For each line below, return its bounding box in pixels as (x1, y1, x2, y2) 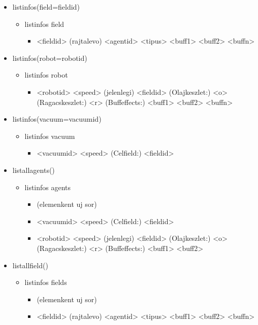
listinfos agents (24, 182, 71, 192)
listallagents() (12, 164, 55, 175)
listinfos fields (24, 277, 67, 287)
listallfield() (12, 260, 48, 270)
